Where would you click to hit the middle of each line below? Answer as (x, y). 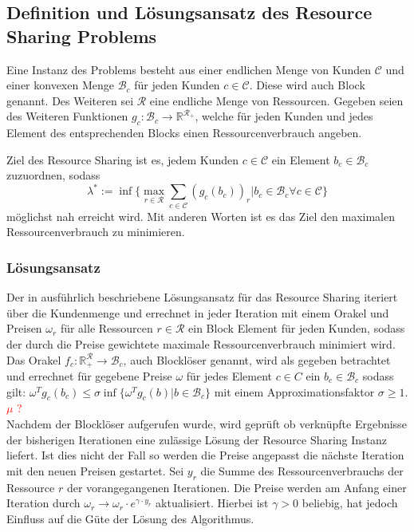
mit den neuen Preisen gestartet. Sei (95, 470)
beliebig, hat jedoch (350, 503)
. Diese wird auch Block (307, 85)
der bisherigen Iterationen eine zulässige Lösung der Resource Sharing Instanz (197, 439)
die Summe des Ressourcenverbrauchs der (302, 470)
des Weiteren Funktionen (67, 116)
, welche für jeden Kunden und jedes (284, 116)
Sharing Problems (82, 35)
